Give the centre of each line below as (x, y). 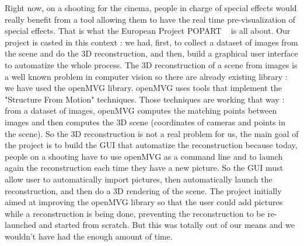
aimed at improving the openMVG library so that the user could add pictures (144, 202)
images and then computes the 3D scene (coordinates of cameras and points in (145, 122)
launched (21, 225)
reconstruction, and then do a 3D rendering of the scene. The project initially (143, 190)
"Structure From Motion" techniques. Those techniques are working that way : (145, 99)
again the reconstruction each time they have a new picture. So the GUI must (144, 168)
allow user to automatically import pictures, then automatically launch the (139, 179)
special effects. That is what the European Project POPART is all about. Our (148, 31)
